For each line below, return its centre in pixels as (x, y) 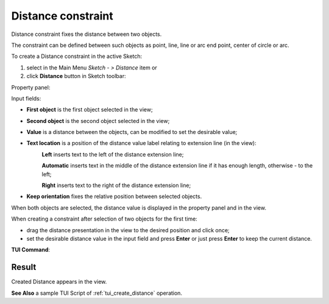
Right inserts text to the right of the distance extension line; (116, 185)
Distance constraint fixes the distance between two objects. (87, 34)
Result (24, 267)
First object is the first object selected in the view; (90, 110)
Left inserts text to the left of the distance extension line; (113, 154)
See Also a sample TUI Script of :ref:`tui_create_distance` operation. (97, 293)
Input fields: (26, 98)
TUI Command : (31, 250)
